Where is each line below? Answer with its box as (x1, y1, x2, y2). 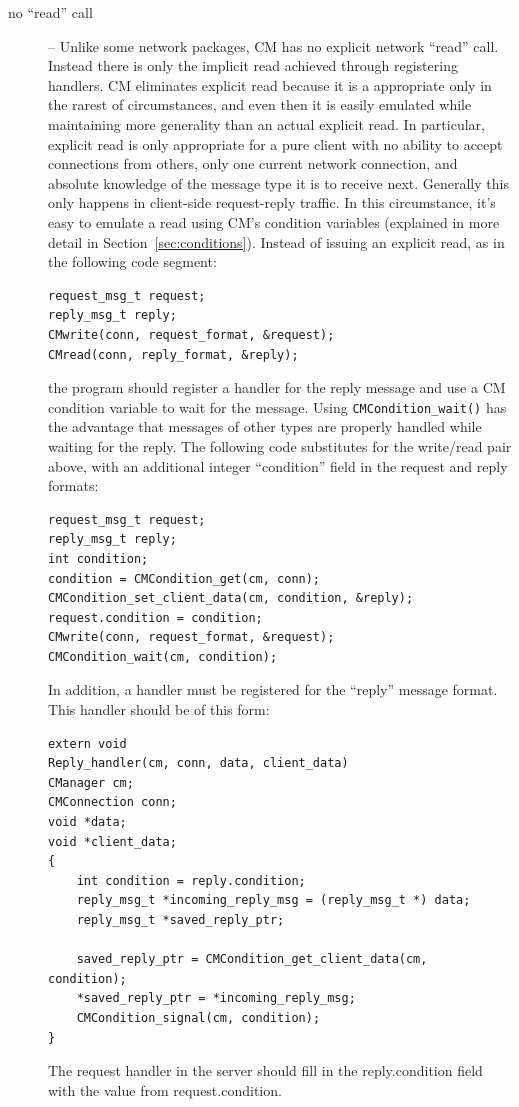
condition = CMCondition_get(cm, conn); (48, 571, 321, 586)
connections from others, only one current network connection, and (48, 153, 458, 174)
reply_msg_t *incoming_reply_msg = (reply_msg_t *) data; (76, 893, 471, 908)
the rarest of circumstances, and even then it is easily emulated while (48, 94, 472, 115)
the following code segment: (48, 251, 217, 272)
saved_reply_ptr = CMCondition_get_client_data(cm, (76, 952, 428, 967)
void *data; (48, 815, 127, 830)
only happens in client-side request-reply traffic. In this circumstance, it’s (48, 192, 496, 213)
